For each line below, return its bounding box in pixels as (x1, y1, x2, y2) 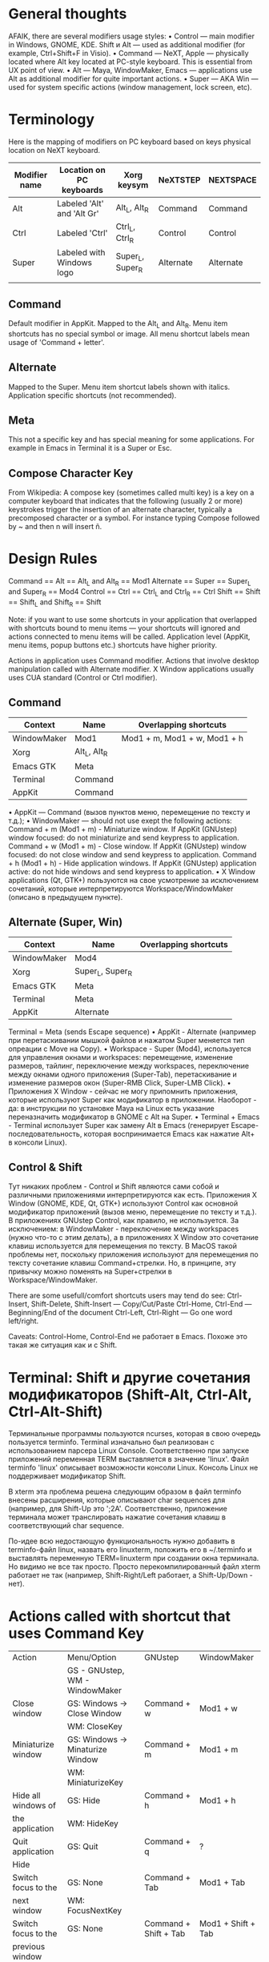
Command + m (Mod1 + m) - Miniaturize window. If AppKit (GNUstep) (8, 824, 238, 833)
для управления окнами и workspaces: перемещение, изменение (8, 1052, 234, 1061)
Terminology (8, 110, 94, 129)
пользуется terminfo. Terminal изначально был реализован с (8, 1438, 215, 1447)
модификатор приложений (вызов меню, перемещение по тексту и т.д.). (8, 1207, 258, 1217)
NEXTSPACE (207, 174, 257, 185)
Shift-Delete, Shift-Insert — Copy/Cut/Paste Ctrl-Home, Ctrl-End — (30, 1299, 252, 1309)
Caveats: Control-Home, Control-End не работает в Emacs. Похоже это (8, 1332, 248, 1342)
